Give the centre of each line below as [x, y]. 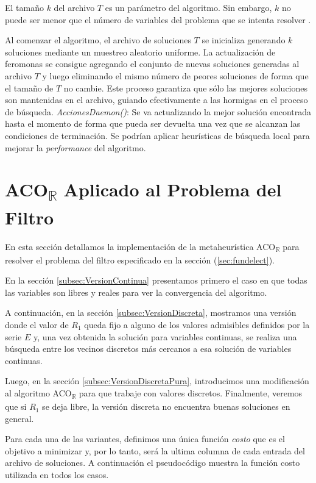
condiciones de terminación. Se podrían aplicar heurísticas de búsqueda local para [157, 135]
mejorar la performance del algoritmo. [75, 147]
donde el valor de [37, 324]
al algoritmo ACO [38, 392]
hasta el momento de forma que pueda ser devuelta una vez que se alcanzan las [153, 123]
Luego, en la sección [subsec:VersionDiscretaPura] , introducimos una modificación [157, 381]
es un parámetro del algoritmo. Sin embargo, [188, 7]
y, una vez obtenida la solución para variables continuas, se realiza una [165, 336]
